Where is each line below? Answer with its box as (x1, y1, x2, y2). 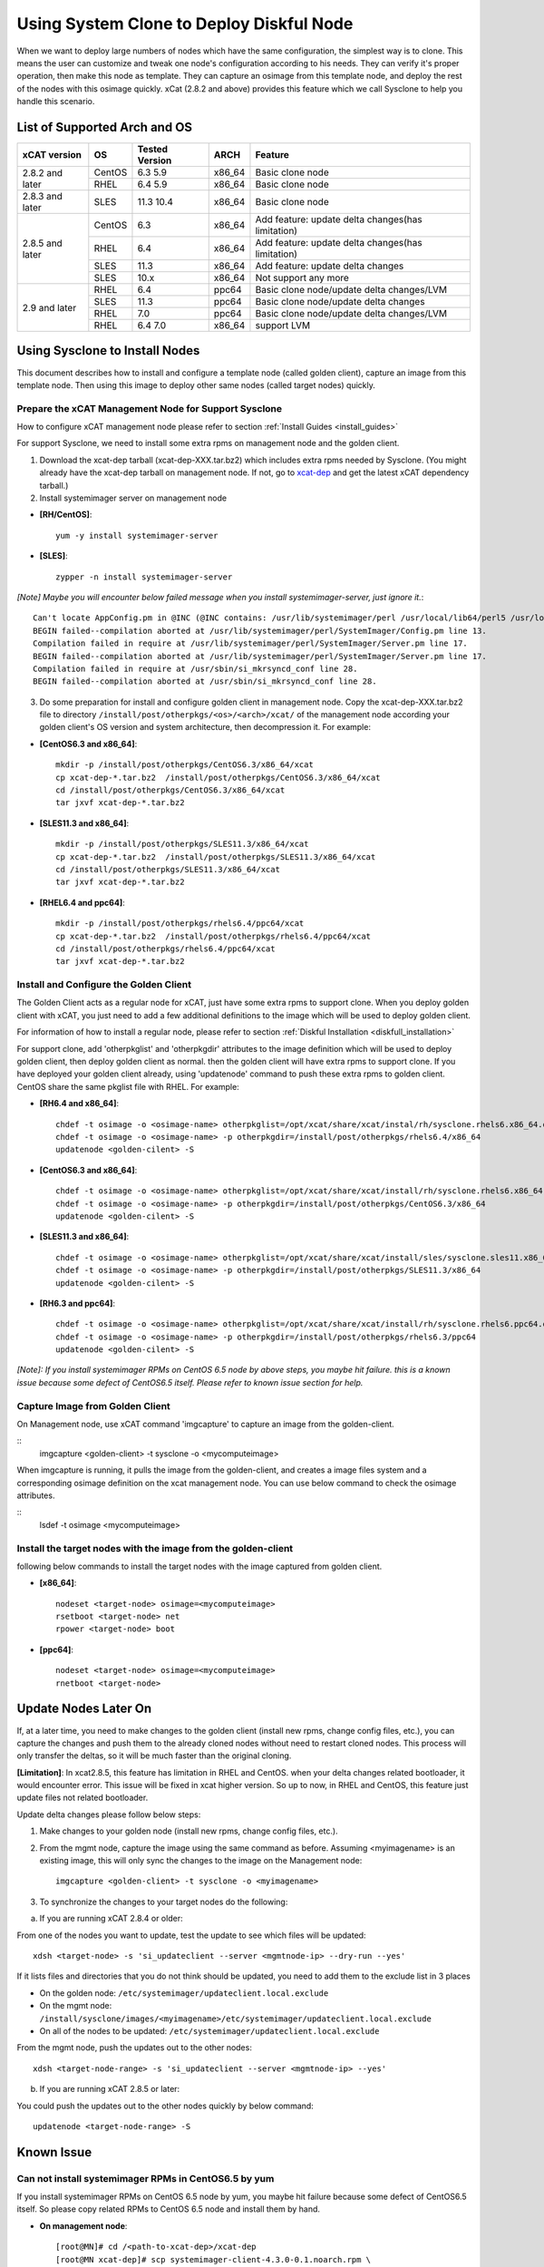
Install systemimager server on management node (39, 492, 227, 503)
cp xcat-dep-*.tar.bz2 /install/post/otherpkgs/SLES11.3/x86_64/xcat (55, 851, 376, 861)
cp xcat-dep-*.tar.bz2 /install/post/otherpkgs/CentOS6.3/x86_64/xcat (55, 772, 381, 783)
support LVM (255, 319, 311, 332)
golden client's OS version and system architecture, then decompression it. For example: (39, 722, 372, 733)
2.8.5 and (22, 237, 63, 249)
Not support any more (255, 272, 349, 285)
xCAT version (22, 149, 82, 161)
